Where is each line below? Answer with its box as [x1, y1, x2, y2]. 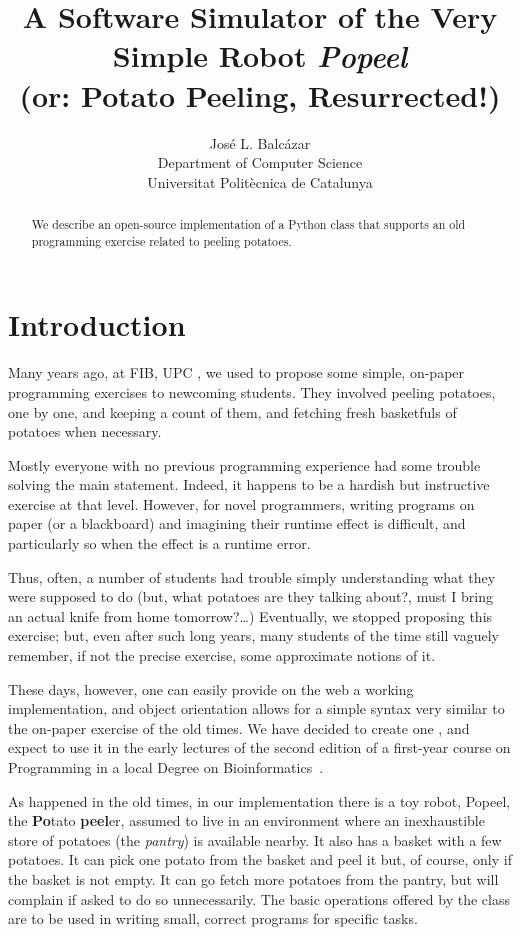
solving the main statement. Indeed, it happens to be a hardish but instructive [8, 474, 490, 495]
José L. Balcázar [209, 132, 311, 153]
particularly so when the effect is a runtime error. [8, 533, 311, 554]
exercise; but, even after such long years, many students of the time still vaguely [8, 625, 499, 646]
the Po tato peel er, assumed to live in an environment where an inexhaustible [8, 810, 485, 831]
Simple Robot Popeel [112, 35, 408, 77]
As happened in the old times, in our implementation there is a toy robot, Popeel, [8, 790, 511, 811]
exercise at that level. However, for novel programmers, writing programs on [8, 493, 475, 514]
